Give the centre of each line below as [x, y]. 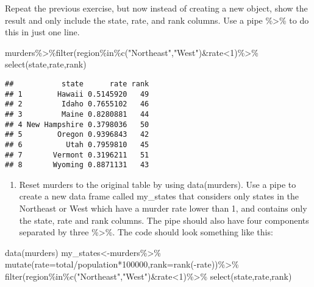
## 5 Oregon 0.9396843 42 [77, 135]
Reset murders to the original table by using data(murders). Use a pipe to [158, 184]
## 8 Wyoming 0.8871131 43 [77, 165]
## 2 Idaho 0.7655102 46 [77, 104]
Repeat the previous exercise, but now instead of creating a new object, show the [156, 8]
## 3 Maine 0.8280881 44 [77, 114]
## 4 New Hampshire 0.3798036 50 [77, 124]
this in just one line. [42, 32]
